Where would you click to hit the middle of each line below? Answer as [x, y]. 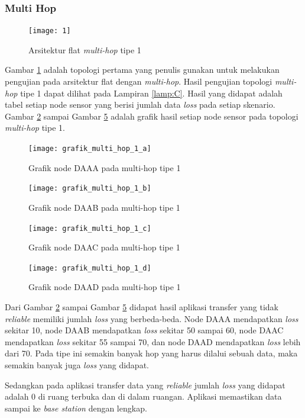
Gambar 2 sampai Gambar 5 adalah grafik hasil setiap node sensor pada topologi [152, 116]
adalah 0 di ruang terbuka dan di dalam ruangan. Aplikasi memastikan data [143, 396]
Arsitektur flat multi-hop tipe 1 [85, 49]
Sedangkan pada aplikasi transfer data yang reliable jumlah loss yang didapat [145, 385]
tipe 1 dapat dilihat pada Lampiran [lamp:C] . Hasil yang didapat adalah [151, 93]
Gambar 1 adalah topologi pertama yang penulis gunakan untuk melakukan [142, 70]
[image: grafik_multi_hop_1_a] [90, 149]
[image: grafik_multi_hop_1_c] [90, 228]
